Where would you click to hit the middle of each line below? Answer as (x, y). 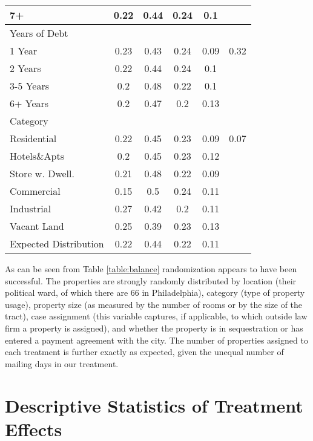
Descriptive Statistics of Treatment (154, 405)
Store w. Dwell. (42, 173)
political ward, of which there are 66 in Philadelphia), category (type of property (155, 292)
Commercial (35, 191)
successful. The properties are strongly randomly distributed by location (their (151, 280)
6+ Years (29, 103)
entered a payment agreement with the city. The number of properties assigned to (156, 340)
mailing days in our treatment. (62, 363)
